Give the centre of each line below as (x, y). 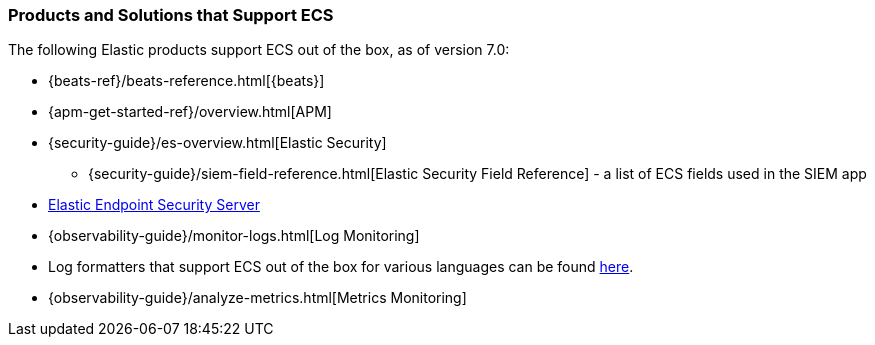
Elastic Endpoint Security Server (154, 205)
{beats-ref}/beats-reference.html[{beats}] (186, 81)
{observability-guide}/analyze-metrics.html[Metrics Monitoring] (257, 298)
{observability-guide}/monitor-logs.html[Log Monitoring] (234, 236)
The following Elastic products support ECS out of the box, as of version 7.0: (259, 50)
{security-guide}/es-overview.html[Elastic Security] (217, 143)
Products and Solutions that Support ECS (171, 15)
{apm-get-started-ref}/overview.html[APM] (190, 112)
